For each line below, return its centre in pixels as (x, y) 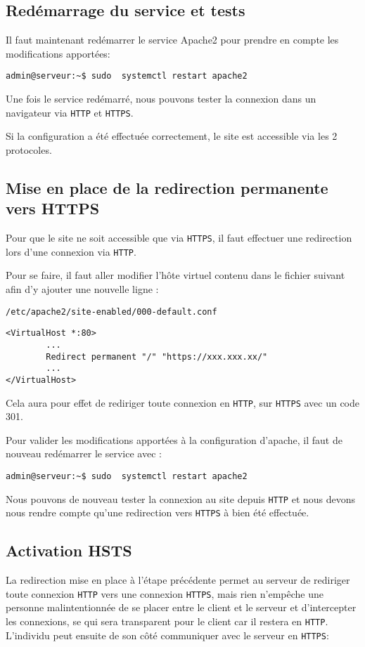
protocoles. (29, 149)
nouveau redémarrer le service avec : (84, 453)
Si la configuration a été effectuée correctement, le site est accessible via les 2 (172, 136)
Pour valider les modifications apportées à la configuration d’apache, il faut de (174, 439)
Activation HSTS (69, 550)
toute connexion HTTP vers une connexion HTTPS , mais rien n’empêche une (165, 593)
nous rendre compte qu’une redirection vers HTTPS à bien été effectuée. (158, 512)
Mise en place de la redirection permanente (167, 187)
